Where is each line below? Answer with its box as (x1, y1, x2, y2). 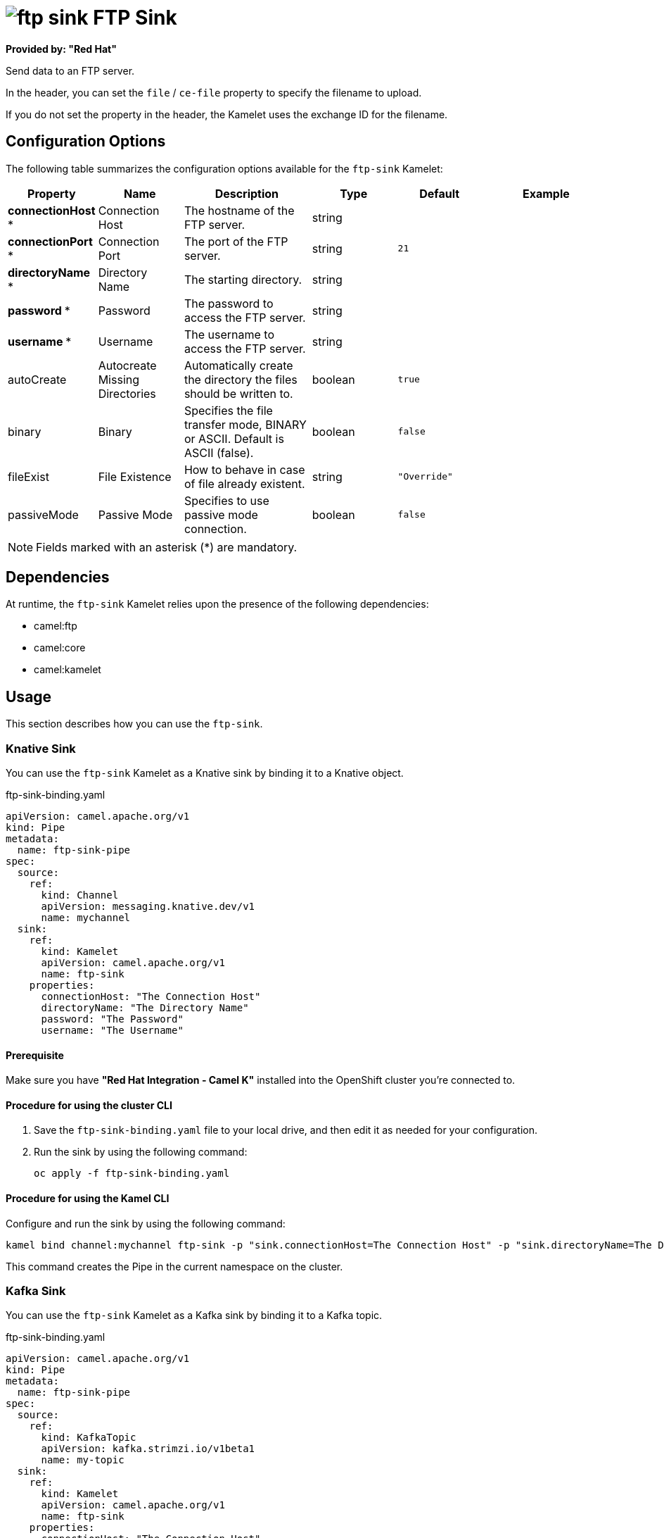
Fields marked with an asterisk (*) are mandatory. (36, 539, 298, 554)
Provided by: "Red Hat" (6, 42, 117, 55)
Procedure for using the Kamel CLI (6, 1192, 170, 1205)
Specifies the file (184, 403, 273, 418)
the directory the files (184, 372, 298, 387)
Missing (98, 372, 140, 387)
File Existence (98, 469, 172, 484)
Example (522, 186, 570, 201)
